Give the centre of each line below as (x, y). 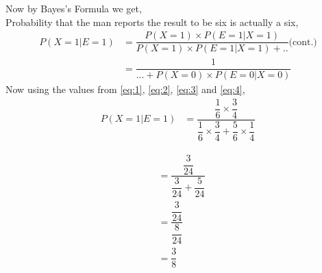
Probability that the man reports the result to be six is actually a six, (152, 22)
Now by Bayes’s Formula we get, (74, 8)
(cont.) (303, 42)
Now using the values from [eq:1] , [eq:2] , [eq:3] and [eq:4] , (125, 89)
